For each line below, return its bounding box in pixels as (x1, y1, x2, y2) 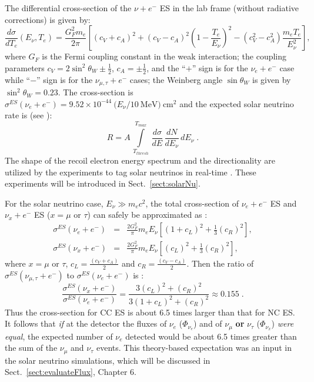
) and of (193, 317, 222, 330)
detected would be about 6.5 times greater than (125, 330, 297, 342)
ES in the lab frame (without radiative (159, 2, 299, 14)
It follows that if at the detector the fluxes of (5, 317, 167, 330)
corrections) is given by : (5, 13, 91, 25)
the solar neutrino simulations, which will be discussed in (5, 354, 211, 366)
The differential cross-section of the (5, 2, 132, 14)
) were (271, 317, 294, 330)
